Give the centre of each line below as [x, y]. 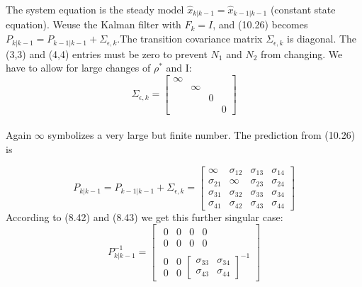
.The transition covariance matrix [190, 39]
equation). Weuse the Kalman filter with [94, 24]
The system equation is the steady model [95, 9]
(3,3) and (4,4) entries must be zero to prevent [107, 54]
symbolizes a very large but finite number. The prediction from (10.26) [202, 135]
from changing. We [302, 54]
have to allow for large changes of [78, 68]
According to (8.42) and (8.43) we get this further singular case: [145, 216]
